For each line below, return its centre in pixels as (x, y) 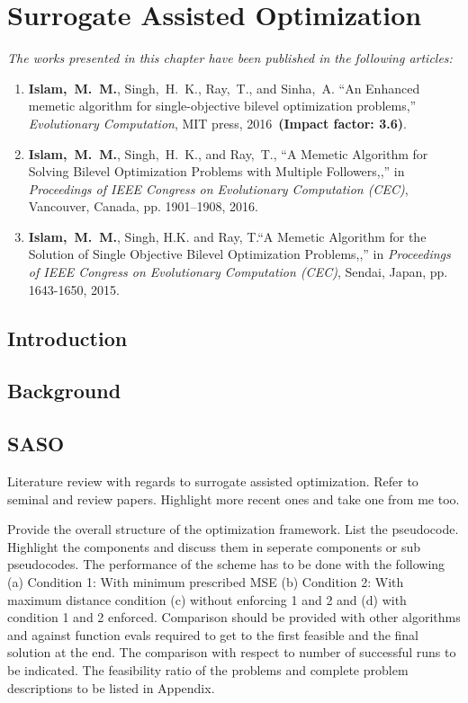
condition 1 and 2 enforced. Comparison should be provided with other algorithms (234, 617)
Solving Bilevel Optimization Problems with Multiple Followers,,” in (216, 171)
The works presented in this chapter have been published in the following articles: (230, 58)
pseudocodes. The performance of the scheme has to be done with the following (226, 564)
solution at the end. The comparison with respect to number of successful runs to (232, 652)
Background (64, 391)
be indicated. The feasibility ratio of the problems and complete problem (208, 669)
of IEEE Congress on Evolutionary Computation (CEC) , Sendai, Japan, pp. (238, 272)
